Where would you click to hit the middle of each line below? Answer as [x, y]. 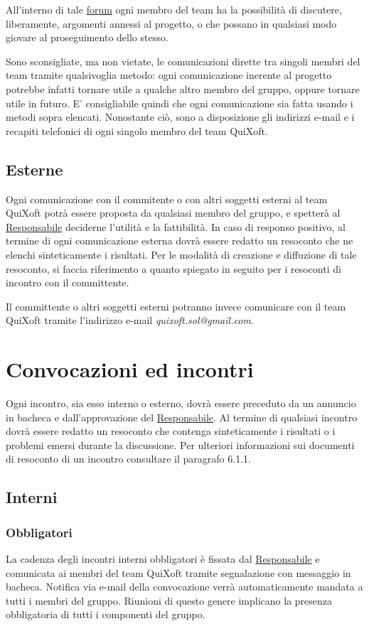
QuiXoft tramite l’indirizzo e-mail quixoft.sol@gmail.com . [130, 320]
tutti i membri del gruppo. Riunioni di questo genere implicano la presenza [169, 600]
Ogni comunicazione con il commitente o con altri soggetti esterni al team [167, 199]
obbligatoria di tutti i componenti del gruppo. [106, 614]
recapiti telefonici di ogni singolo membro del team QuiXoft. [137, 130]
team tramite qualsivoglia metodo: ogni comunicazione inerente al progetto [169, 75]
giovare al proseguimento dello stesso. [87, 37]
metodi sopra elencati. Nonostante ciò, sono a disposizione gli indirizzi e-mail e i [180, 117]
